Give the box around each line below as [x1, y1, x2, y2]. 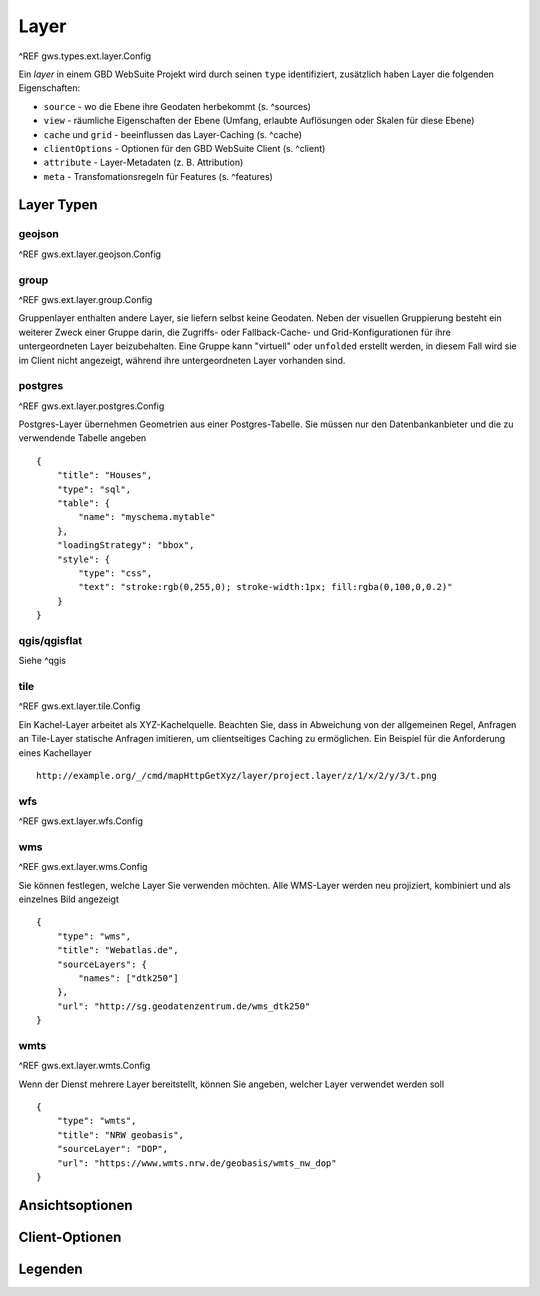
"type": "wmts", [56, 1115, 137, 1127]
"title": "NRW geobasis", [56, 1129, 185, 1140]
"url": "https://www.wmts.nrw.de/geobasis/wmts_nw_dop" [56, 1157, 337, 1169]
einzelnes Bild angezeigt [18, 893, 120, 905]
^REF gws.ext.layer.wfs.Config [18, 815, 144, 827]
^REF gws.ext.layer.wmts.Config [18, 1060, 151, 1072]
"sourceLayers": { [56, 958, 148, 970]
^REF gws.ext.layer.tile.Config [18, 700, 141, 712]
